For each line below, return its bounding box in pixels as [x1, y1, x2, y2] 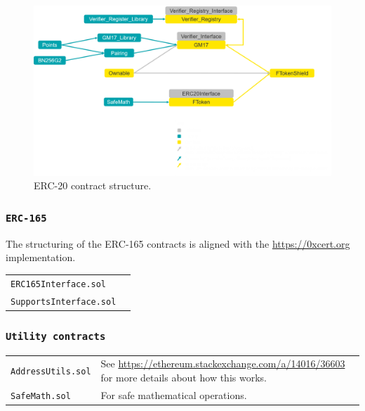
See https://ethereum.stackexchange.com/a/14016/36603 [100, 356, 345, 371]
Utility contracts [6, 330, 106, 342]
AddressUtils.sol [11, 367, 91, 377]
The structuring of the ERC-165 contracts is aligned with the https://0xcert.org [6, 236, 350, 251]
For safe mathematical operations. [100, 387, 247, 402]
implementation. [6, 250, 76, 265]
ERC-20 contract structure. [34, 178, 152, 193]
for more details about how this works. [100, 369, 267, 384]
